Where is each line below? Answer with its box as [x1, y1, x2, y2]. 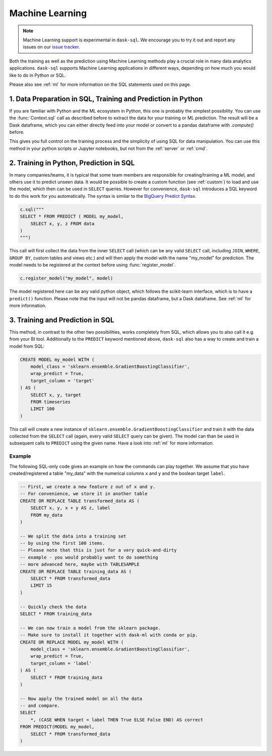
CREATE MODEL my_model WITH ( [20, 356, 95, 362]
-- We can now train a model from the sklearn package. [20, 625, 161, 631]
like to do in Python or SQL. [9, 72, 66, 78]
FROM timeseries [30, 399, 71, 405]
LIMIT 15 [30, 583, 52, 588]
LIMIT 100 [30, 406, 55, 412]
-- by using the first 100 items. [20, 541, 105, 546]
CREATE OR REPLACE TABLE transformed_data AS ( [20, 498, 140, 504]
